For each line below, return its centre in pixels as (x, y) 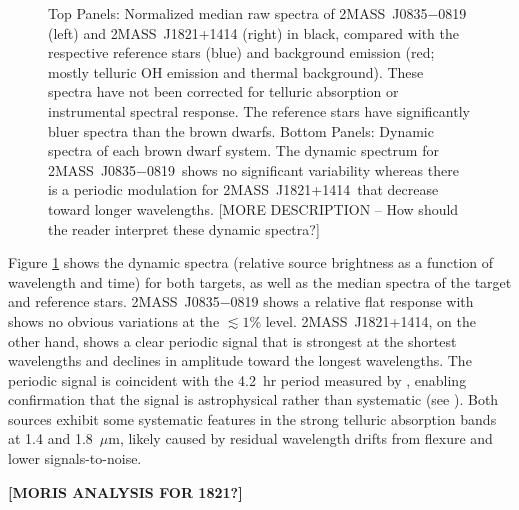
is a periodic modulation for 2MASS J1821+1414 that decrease (243, 189)
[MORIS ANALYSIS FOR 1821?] (125, 491)
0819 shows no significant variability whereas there (303, 169)
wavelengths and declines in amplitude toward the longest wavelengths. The (240, 360)
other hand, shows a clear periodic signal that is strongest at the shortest (232, 340)
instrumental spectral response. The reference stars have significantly (259, 110)
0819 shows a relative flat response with (352, 301)
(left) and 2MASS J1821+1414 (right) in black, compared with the (253, 32)
